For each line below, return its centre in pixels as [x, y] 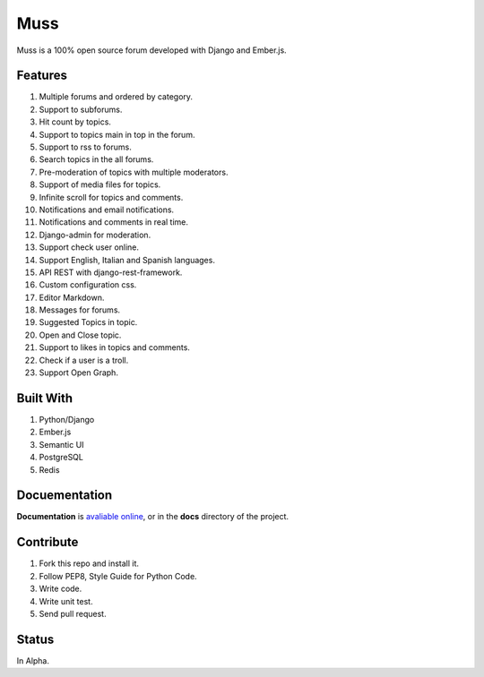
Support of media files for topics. [100, 184]
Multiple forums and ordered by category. [116, 97]
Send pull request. [73, 613]
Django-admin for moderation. [95, 235]
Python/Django [67, 419]
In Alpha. [33, 660]
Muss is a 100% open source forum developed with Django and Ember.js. [151, 50]
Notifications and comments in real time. [113, 222]
